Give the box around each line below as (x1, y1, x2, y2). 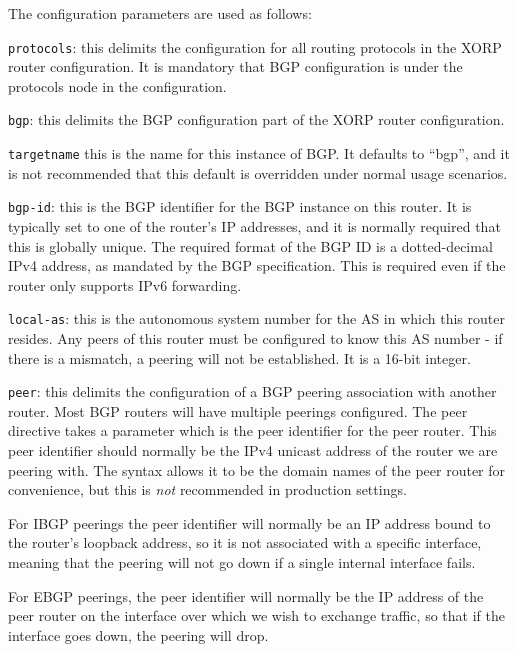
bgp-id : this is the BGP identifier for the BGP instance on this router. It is (8, 196, 472, 217)
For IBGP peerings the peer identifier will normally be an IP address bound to (8, 512, 491, 533)
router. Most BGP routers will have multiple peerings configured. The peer (8, 400, 468, 421)
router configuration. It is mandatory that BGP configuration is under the (8, 56, 463, 77)
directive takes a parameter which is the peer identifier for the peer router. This (8, 420, 497, 441)
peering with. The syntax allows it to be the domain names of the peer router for (8, 459, 506, 480)
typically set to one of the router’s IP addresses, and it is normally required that (8, 216, 501, 236)
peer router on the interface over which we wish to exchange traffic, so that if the (8, 605, 505, 626)
